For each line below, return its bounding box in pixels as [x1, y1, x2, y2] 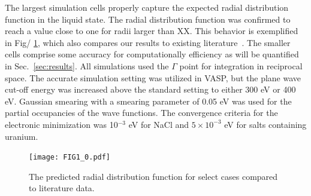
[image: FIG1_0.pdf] [29, 153, 111, 162]
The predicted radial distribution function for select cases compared [29, 170, 278, 182]
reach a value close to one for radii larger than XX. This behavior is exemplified [5, 24, 298, 37]
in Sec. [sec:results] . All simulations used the [5, 59, 169, 72]
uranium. [5, 130, 38, 142]
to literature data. [29, 182, 95, 194]
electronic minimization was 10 [5, 118, 118, 130]
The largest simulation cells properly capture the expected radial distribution [5, 1, 289, 13]
